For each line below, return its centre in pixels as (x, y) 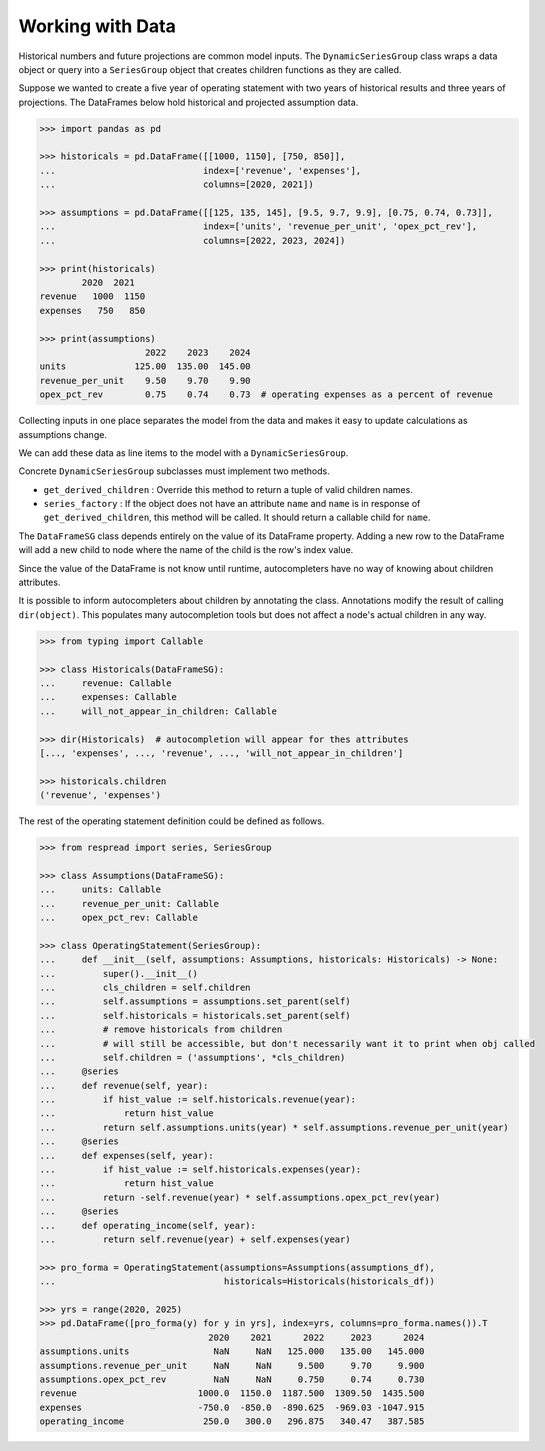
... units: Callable (100, 889)
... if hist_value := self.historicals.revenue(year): (198, 1099)
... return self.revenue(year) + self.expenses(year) (195, 1239)
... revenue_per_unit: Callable (129, 903)
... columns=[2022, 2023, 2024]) (192, 240)
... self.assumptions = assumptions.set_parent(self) (195, 1001)
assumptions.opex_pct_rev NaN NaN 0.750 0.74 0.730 (232, 1379)
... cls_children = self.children (145, 987)
